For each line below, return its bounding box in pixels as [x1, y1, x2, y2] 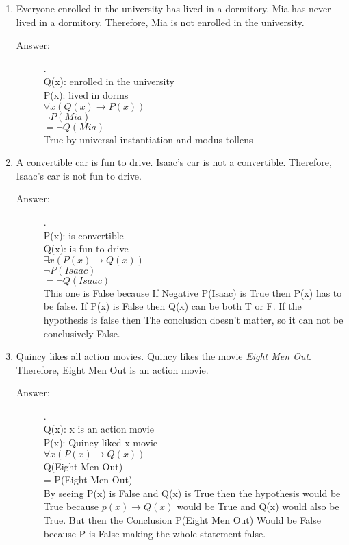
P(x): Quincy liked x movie [43, 435, 158, 450]
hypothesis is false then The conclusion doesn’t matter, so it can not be [43, 312, 344, 326]
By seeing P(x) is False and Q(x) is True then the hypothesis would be [43, 485, 341, 500]
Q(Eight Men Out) [43, 459, 123, 473]
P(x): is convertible [43, 228, 124, 242]
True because [43, 499, 99, 513]
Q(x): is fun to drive [43, 241, 129, 256]
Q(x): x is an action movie [43, 422, 154, 436]
